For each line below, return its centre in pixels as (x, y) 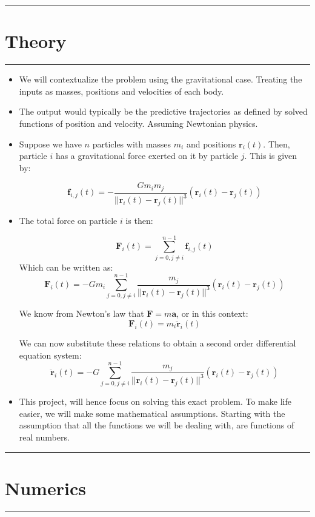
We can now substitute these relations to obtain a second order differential (157, 343)
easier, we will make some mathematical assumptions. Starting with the (152, 413)
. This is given (271, 156)
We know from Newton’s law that (81, 313)
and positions (211, 144)
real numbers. (44, 437)
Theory (36, 41)
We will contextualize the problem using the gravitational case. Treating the (161, 79)
